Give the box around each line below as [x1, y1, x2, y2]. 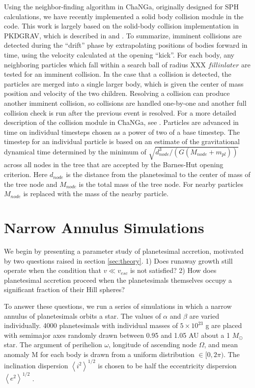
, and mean [204, 339, 238, 350]
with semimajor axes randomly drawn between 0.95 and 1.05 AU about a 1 [4, 329, 230, 340]
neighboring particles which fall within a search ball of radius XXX [4, 59, 206, 69]
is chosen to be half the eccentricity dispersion [98, 360, 237, 370]
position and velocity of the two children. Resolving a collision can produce [4, 88, 230, 98]
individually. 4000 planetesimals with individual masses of [4, 320, 178, 330]
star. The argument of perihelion [4, 339, 102, 350]
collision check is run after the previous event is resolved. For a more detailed [4, 107, 236, 118]
